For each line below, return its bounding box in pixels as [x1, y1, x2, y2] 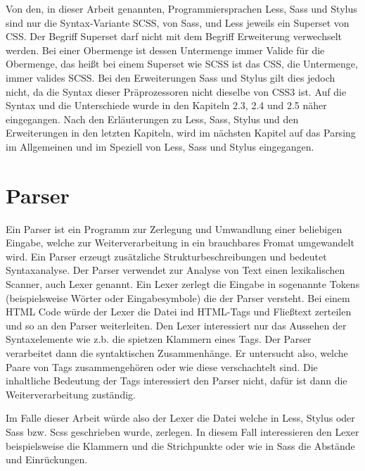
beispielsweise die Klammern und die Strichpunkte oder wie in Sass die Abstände [6, 438, 355, 453]
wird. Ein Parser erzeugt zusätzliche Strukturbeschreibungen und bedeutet [6, 249, 327, 263]
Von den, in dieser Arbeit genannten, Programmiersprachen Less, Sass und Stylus [6, 1, 357, 15]
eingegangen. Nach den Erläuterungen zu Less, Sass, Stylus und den [6, 111, 299, 126]
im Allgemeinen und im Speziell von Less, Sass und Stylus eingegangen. [6, 139, 314, 153]
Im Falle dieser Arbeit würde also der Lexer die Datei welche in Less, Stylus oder [6, 410, 355, 425]
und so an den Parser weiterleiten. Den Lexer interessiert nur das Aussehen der [6, 318, 347, 332]
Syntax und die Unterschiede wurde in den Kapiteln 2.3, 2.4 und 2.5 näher [6, 98, 327, 113]
